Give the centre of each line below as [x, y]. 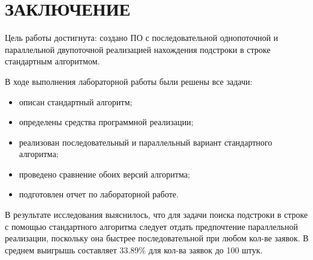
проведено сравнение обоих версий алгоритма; [105, 174]
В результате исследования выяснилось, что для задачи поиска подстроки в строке [156, 215]
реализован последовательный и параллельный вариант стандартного [146, 142]
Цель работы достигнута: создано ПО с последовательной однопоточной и [142, 38]
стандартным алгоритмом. [52, 61]
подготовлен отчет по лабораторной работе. [99, 194]
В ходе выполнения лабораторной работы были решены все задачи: [129, 81]
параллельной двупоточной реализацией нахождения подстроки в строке [138, 49]
